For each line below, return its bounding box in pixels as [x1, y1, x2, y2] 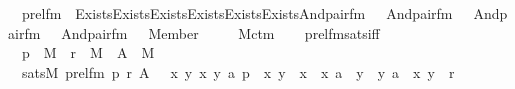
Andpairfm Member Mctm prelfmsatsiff [61, 22, 380, 43]
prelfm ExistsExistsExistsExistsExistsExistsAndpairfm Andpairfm [21, 3, 453, 23]
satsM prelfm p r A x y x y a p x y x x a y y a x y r [21, 61, 455, 82]
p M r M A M [21, 42, 155, 63]
